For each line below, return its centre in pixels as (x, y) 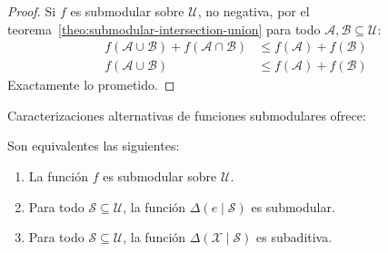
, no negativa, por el (254, 11)
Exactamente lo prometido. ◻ (91, 85)
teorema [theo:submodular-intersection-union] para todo (164, 29)
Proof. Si (32, 11)
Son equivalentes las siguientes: (94, 146)
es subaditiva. (294, 237)
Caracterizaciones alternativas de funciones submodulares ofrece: (187, 115)
